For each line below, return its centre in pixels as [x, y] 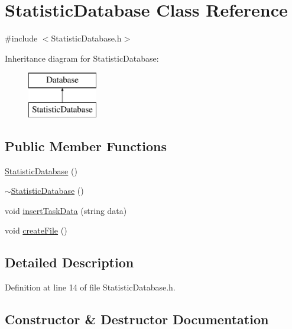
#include [21, 38]
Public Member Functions [86, 146]
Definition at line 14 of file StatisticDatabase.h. [90, 287]
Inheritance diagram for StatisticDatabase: [82, 58]
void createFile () [36, 230]
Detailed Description [69, 262]
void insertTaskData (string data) [66, 210]
